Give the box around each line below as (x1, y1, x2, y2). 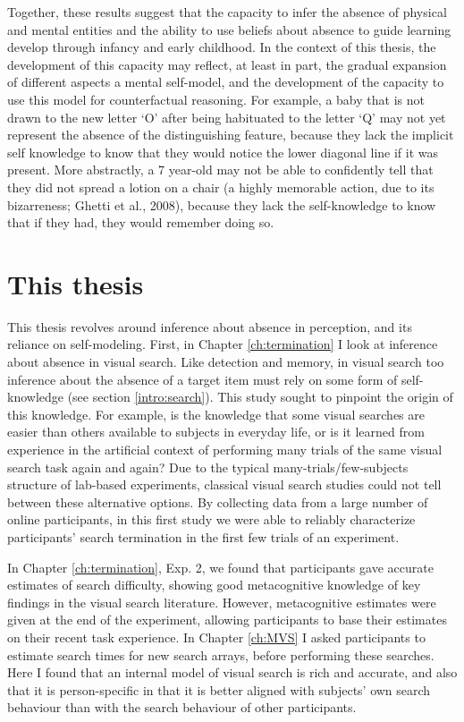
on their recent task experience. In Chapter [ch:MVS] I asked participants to (7, 627, 426, 646)
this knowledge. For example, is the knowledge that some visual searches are (7, 404, 425, 423)
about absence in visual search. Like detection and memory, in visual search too (7, 353, 444, 371)
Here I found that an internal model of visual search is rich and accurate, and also (7, 663, 458, 682)
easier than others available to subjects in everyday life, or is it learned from (7, 422, 425, 441)
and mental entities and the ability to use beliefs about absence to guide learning (7, 20, 451, 38)
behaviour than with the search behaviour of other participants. (7, 698, 357, 717)
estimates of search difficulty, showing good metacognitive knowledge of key (7, 575, 421, 594)
